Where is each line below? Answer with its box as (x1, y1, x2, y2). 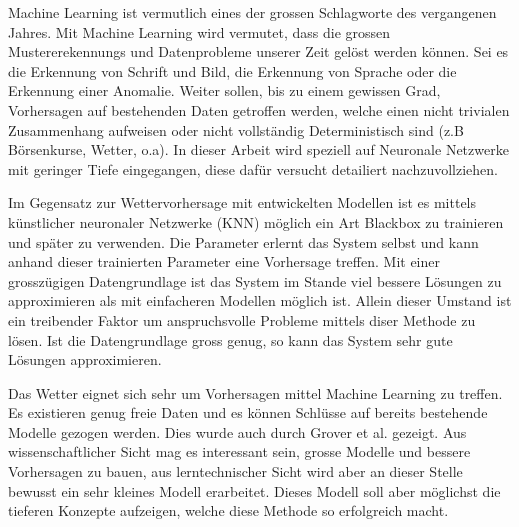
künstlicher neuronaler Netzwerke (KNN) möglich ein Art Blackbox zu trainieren (8, 211, 504, 232)
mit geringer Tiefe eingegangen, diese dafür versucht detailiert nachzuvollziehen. (8, 158, 498, 179)
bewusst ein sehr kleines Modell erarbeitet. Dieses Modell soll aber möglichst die (8, 480, 501, 501)
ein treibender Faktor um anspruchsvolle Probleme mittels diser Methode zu (8, 309, 476, 330)
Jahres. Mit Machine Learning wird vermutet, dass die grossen (8, 21, 391, 42)
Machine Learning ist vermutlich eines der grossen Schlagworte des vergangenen (8, 2, 497, 22)
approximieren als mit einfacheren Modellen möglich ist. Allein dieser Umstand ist (8, 290, 512, 311)
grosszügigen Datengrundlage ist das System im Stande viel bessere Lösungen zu (8, 270, 502, 291)
